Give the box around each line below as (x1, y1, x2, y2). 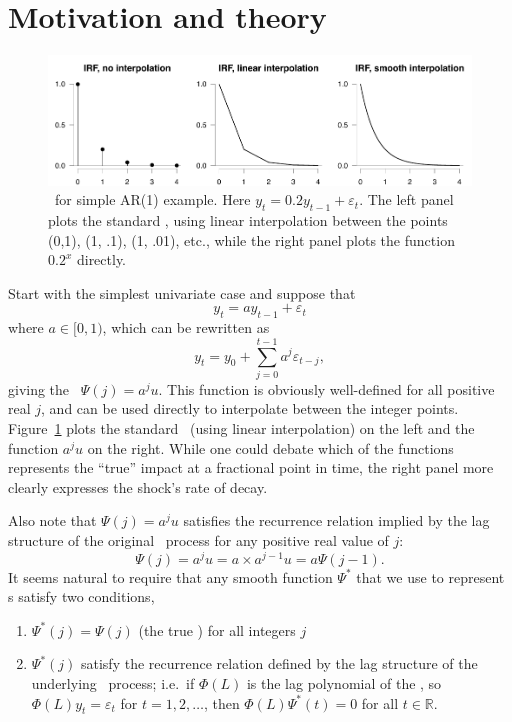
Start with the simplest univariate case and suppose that (8, 282, 356, 303)
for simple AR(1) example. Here (54, 189, 251, 210)
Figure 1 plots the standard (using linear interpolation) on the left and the (8, 418, 475, 439)
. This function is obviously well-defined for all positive (158, 378, 495, 399)
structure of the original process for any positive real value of (8, 530, 389, 551)
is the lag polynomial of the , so (246, 673, 442, 694)
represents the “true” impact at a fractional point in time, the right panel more (8, 457, 494, 478)
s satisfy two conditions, (8, 586, 155, 607)
